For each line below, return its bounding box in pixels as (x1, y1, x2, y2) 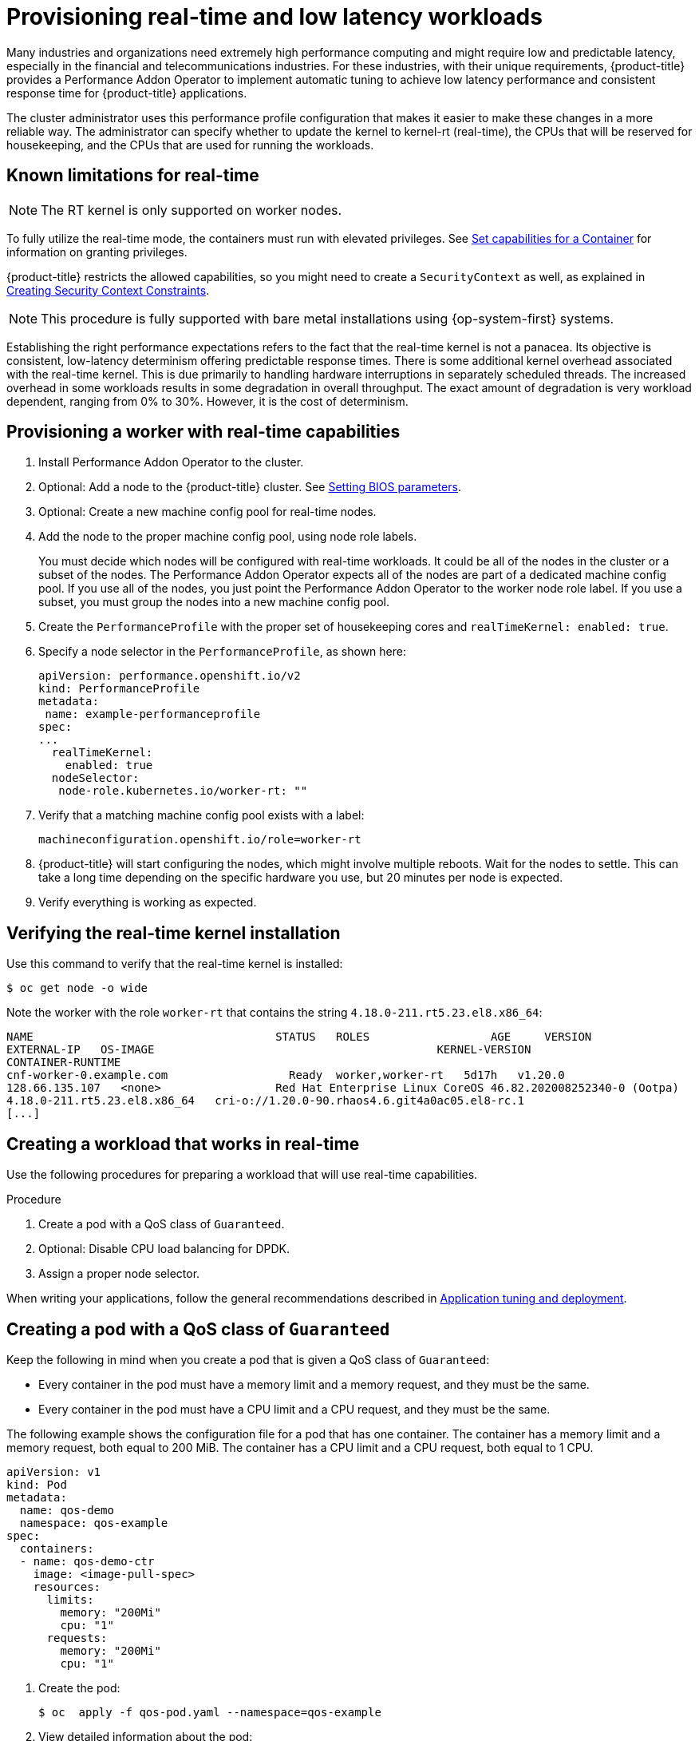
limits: (46, 1592, 94, 1606)
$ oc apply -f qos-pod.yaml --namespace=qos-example (38, 1705, 381, 1719)
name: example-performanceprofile (45, 708, 261, 721)
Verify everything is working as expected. (38, 895, 257, 910)
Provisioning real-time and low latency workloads (6, 3, 543, 30)
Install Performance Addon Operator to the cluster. (38, 455, 304, 470)
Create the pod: (38, 1680, 120, 1695)
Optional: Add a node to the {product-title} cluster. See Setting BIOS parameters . (38, 480, 461, 494)
